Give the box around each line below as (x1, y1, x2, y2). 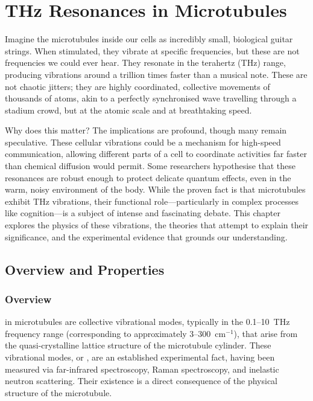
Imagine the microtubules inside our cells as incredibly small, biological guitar (5, 33, 293, 45)
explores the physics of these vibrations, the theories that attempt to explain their (5, 219, 309, 231)
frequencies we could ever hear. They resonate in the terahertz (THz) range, (5, 56, 286, 69)
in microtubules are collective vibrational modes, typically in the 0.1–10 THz (5, 315, 290, 328)
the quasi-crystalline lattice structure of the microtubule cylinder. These (5, 339, 271, 351)
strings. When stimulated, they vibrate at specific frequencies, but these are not (5, 44, 300, 57)
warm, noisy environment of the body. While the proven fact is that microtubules (5, 183, 306, 196)
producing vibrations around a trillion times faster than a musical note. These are (5, 68, 308, 80)
